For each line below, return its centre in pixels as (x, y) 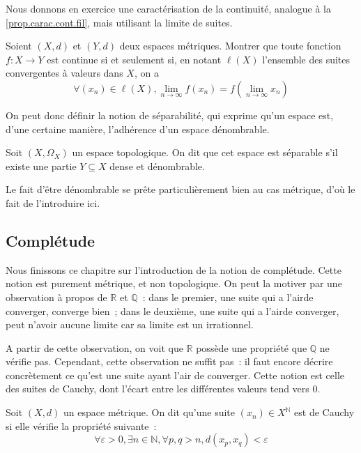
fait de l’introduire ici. (53, 202)
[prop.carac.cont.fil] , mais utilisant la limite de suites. (119, 22)
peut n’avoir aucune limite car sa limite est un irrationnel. (130, 324)
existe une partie (41, 166)
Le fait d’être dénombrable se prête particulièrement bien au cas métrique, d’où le (180, 189)
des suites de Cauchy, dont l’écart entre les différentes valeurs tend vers (158, 389)
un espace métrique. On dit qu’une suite (149, 412)
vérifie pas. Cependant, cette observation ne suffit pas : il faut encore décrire (169, 361)
